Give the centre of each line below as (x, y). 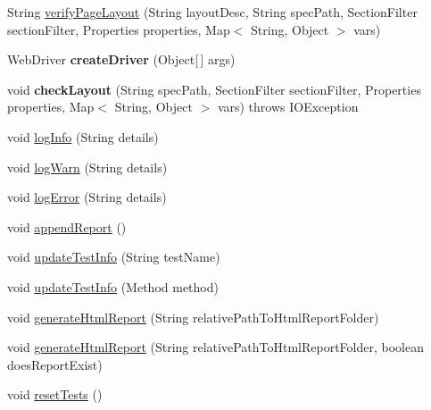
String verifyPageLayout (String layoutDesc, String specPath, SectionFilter (212, 12)
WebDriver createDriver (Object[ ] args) (121, 59)
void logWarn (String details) (87, 167)
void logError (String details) (87, 197)
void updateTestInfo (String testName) (114, 257)
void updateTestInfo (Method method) (113, 286)
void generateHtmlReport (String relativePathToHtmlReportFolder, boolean (215, 347)
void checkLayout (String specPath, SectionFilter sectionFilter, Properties (214, 89)
